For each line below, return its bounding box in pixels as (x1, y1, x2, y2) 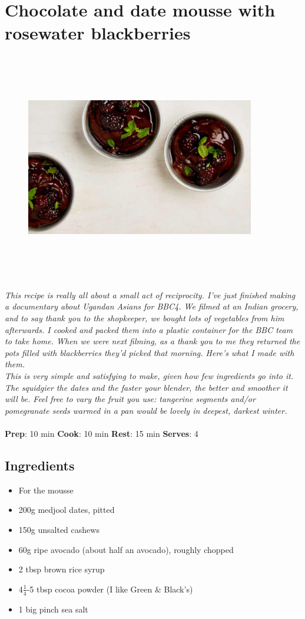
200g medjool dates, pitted (18, 503, 115, 516)
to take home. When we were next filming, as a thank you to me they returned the (5, 335, 300, 347)
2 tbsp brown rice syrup (18, 563, 105, 575)
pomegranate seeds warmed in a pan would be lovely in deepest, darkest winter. (5, 404, 287, 416)
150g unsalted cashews (18, 523, 100, 535)
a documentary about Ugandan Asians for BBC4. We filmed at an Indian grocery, (5, 300, 299, 312)
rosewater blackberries (5, 21, 191, 45)
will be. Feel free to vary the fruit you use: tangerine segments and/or (5, 393, 256, 405)
